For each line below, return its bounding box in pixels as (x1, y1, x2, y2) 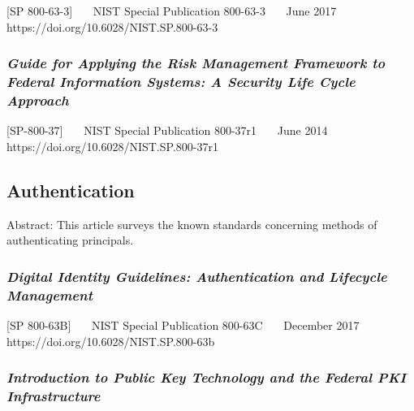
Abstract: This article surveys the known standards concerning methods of (6, 215, 377, 232)
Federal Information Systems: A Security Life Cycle (6, 71, 356, 92)
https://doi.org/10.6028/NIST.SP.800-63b (6, 332, 215, 349)
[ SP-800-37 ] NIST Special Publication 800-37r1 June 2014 (6, 122, 328, 139)
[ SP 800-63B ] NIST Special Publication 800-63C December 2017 (6, 316, 360, 333)
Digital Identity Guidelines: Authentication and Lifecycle (6, 266, 387, 286)
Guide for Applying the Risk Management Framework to (6, 53, 386, 73)
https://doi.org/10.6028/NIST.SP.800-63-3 (6, 18, 218, 35)
